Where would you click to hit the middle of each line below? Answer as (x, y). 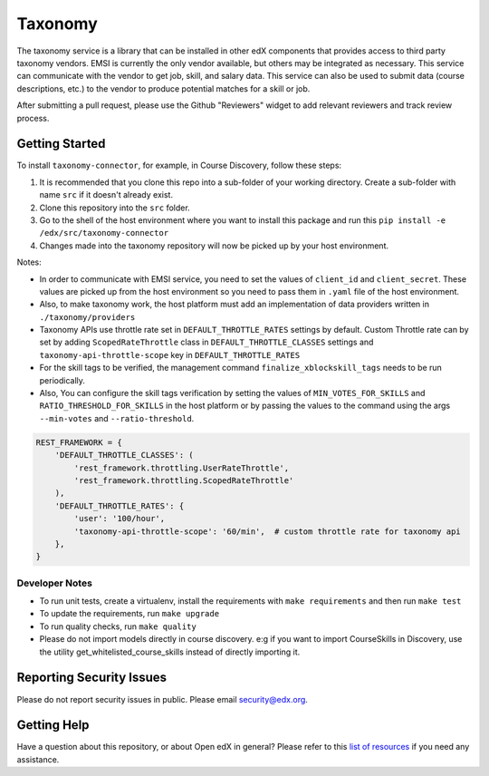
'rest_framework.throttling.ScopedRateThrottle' (184, 480)
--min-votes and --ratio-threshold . (117, 418)
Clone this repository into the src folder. (115, 208)
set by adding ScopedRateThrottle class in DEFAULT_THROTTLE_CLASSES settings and (206, 342)
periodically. (62, 380)
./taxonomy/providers (87, 317)
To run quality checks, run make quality (118, 626)
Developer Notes (54, 583)
